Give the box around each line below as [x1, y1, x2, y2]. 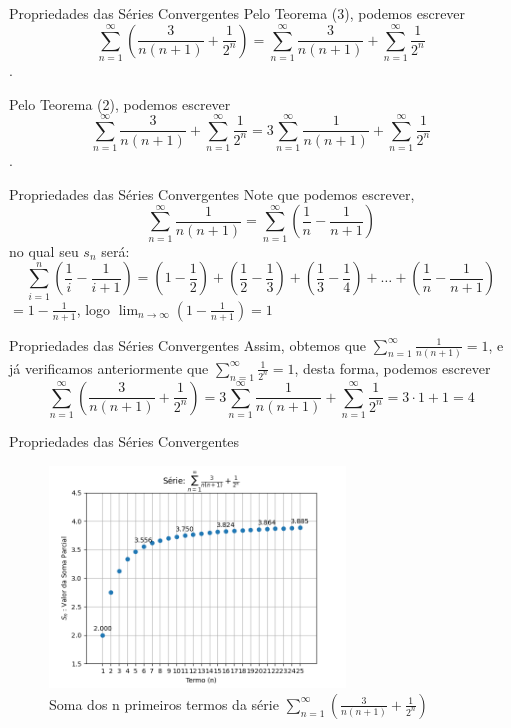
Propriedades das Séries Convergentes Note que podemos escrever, [9, 183, 415, 204]
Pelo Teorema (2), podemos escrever [9, 93, 231, 114]
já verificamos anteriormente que [9, 357, 209, 378]
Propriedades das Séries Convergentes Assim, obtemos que [9, 334, 367, 355]
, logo [76, 298, 111, 319]
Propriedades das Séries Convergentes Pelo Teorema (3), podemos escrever [9, 3, 466, 23]
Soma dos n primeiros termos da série [49, 693, 279, 714]
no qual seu [9, 240, 79, 261]
